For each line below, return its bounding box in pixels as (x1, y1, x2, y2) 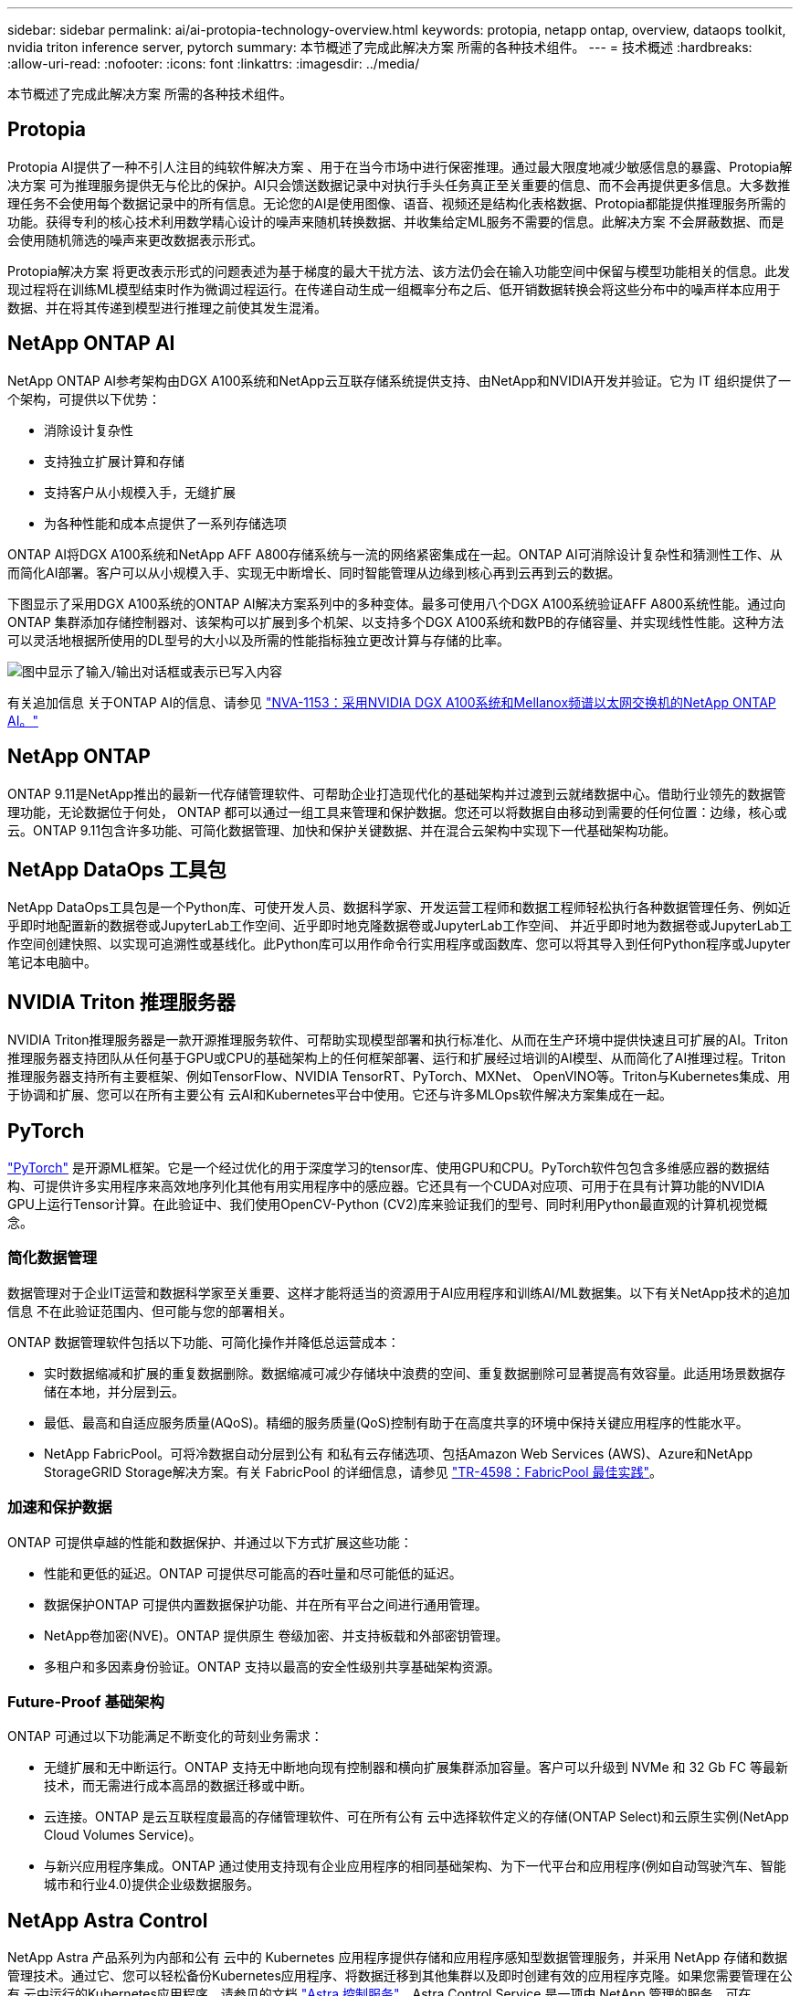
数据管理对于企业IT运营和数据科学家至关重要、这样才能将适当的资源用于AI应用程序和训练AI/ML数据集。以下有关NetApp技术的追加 (7, 1284, 791, 1301)
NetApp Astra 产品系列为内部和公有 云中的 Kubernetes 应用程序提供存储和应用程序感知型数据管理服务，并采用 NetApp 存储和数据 (7, 1949, 788, 1966)
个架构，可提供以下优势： (7, 390, 161, 407)
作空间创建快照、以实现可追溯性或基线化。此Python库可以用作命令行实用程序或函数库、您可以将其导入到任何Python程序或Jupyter (7, 936, 791, 952)
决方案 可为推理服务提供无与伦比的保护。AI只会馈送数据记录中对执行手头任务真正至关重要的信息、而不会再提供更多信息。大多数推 (7, 176, 791, 193)
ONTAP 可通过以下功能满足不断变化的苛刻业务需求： (7, 1728, 323, 1745)
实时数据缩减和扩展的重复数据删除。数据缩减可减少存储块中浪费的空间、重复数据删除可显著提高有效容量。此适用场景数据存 (44, 1364, 785, 1381)
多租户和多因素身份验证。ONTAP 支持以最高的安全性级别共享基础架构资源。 (44, 1658, 500, 1674)
